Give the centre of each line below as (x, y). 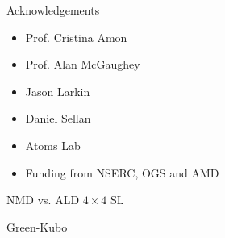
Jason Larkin (58, 91)
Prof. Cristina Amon (76, 37)
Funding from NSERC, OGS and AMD (122, 172)
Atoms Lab (53, 145)
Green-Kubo (37, 226)
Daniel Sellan (58, 118)
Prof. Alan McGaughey (83, 64)
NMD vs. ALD (43, 200)
